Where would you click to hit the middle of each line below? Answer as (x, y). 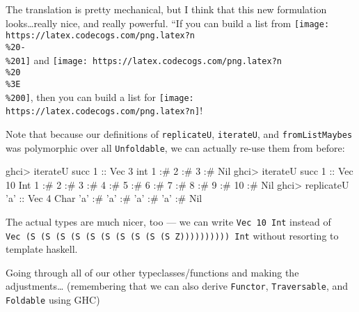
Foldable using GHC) (53, 300)
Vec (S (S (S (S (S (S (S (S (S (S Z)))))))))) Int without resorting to (172, 235)
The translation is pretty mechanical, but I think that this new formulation (166, 9)
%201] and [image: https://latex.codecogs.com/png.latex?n (144, 60)
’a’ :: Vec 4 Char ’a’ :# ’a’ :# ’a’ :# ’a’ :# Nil (104, 198)
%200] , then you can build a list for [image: (100, 96)
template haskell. (42, 249)
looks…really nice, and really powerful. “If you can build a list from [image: (168, 23)
